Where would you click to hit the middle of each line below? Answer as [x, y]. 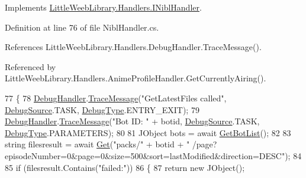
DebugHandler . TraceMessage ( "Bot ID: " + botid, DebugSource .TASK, [132, 121]
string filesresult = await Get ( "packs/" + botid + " [97, 144]
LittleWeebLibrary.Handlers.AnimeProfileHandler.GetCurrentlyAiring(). [136, 78]
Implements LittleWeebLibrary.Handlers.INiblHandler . [103, 7]
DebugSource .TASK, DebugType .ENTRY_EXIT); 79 [102, 109]
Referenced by [30, 66]
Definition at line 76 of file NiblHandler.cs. [82, 27]
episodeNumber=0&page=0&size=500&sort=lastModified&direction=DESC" [145, 155]
